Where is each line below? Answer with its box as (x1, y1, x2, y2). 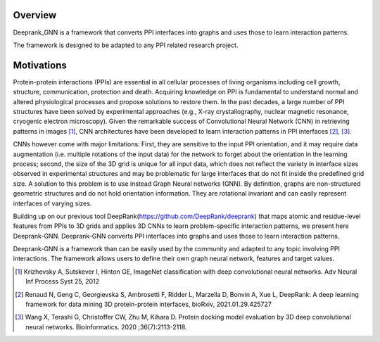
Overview (13, 9, 57, 21)
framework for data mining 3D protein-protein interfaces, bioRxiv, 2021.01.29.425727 (25, 300, 272, 309)
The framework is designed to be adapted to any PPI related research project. (13, 41, 239, 49)
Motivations (13, 59, 67, 71)
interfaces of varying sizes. (13, 199, 92, 208)
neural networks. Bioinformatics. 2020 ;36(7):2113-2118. (25, 322, 187, 331)
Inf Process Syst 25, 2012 (25, 277, 100, 286)
